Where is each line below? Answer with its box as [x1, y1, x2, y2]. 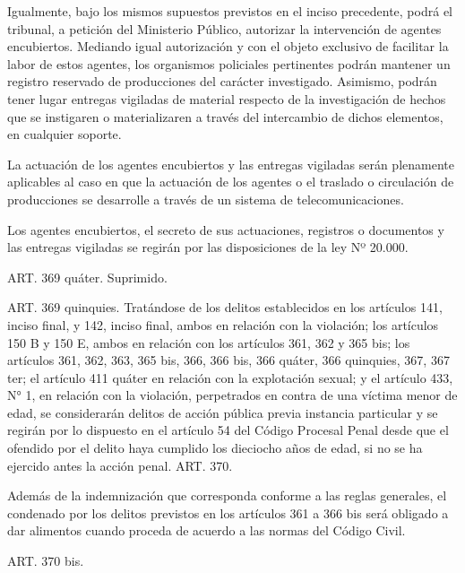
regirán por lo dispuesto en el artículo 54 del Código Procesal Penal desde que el [7, 421, 449, 439]
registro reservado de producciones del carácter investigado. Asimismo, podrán [7, 72, 437, 91]
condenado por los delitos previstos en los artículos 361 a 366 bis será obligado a [7, 503, 449, 522]
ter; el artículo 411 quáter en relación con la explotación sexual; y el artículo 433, [7, 368, 453, 386]
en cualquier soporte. [7, 125, 122, 143]
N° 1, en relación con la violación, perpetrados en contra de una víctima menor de [7, 386, 458, 404]
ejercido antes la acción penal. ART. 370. [7, 456, 233, 474]
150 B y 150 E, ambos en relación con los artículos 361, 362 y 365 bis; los [7, 333, 410, 352]
